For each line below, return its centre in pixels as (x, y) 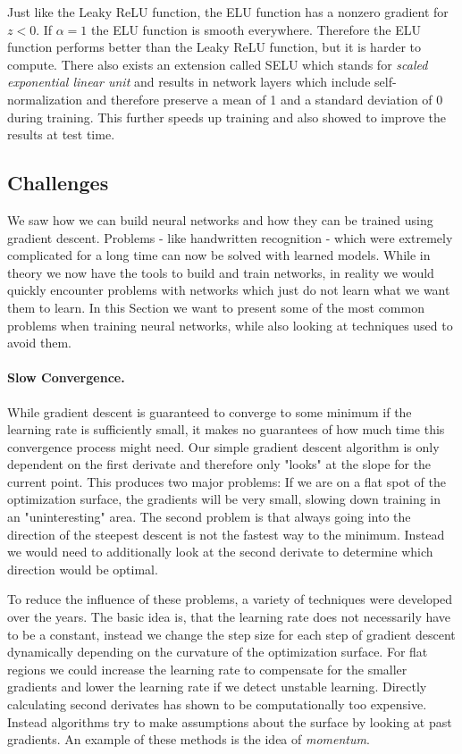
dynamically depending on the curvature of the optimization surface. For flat (218, 652)
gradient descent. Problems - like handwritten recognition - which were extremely (230, 237)
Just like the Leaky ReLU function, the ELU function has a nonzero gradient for (228, 12)
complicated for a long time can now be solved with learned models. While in (219, 255)
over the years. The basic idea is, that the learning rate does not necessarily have (229, 617)
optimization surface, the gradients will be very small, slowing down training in (224, 499)
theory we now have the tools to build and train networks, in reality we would (221, 272)
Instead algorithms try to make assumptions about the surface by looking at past (230, 721)
